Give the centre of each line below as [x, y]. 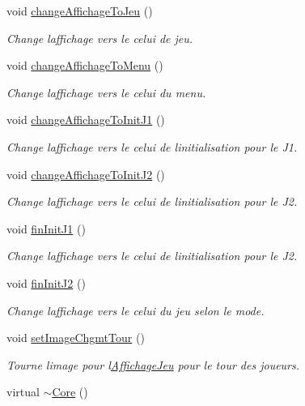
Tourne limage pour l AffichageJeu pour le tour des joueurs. [153, 364]
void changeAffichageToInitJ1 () [86, 120]
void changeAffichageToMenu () [85, 65]
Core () [70, 392]
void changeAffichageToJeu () [80, 11]
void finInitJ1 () [46, 228]
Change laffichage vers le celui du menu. [106, 92]
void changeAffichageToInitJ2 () [86, 174]
